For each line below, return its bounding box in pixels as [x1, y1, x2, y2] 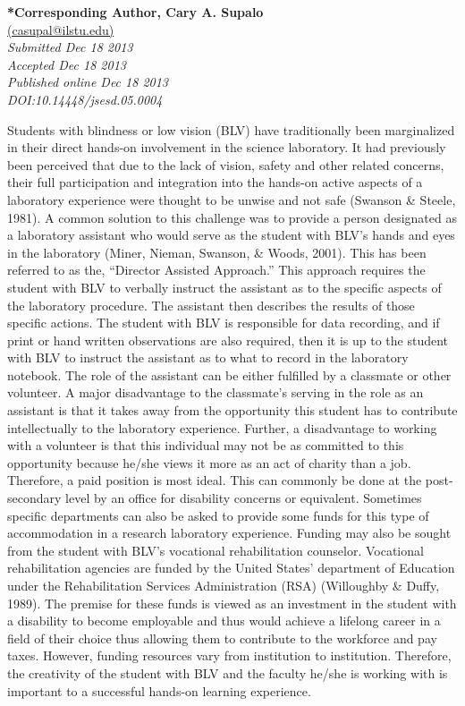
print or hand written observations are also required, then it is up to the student [7, 330, 449, 349]
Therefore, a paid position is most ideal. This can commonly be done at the [7, 471, 422, 489]
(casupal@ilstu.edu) [7, 20, 114, 38]
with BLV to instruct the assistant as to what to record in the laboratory [7, 348, 409, 367]
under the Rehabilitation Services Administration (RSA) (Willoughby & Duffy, [7, 576, 440, 594]
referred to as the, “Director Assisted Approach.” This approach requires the [7, 260, 426, 279]
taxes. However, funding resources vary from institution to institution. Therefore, [7, 646, 452, 665]
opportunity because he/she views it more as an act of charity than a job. [7, 453, 411, 472]
